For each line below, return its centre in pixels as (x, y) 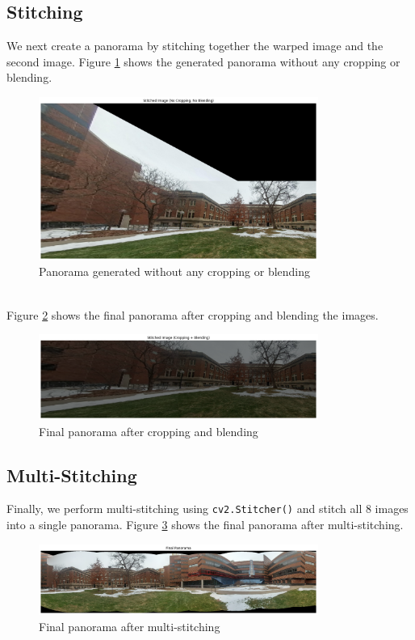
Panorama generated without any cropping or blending (175, 271)
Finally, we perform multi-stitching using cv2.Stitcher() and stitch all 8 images (207, 509)
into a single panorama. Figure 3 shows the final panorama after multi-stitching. (205, 525)
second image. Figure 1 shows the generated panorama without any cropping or (203, 61)
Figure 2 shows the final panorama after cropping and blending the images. (193, 314)
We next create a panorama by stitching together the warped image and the (195, 46)
